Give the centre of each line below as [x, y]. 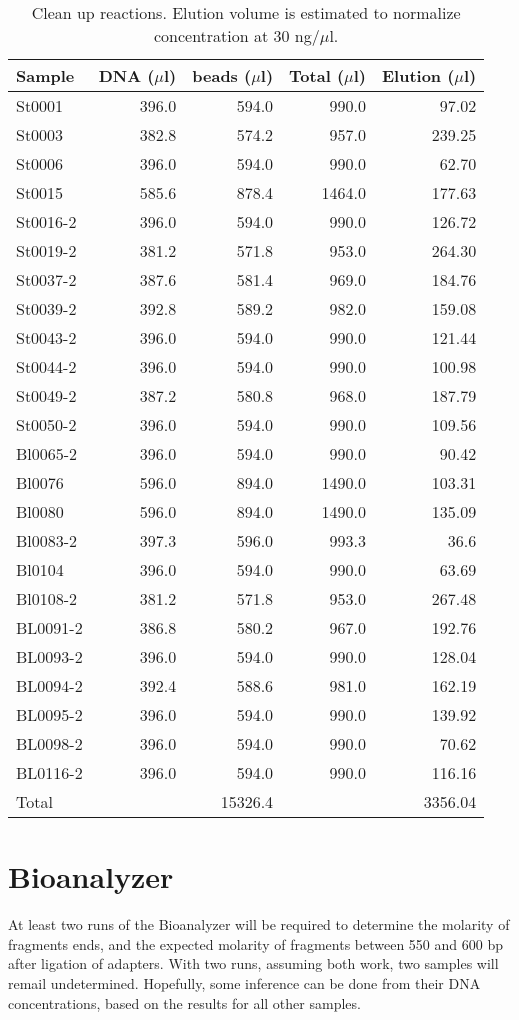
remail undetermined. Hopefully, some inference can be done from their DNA [244, 982]
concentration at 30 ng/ [236, 35]
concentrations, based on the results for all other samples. [184, 1002]
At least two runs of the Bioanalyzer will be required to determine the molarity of [259, 924]
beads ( [222, 75]
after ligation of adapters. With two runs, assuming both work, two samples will [253, 963]
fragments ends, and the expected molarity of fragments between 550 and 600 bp [255, 943]
